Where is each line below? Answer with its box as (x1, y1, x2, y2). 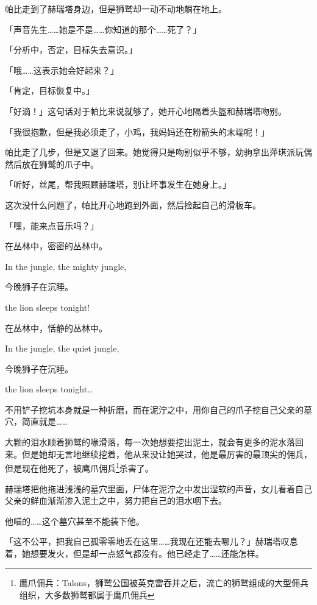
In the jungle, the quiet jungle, (5, 342, 119, 355)
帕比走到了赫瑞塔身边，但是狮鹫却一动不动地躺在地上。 (5, 2, 227, 15)
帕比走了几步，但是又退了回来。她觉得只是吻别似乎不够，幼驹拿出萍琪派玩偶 (5, 146, 312, 158)
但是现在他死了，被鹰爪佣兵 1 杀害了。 (5, 460, 154, 474)
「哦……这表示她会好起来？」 (5, 63, 119, 76)
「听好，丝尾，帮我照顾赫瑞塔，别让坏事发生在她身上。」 (5, 178, 231, 191)
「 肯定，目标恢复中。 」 (5, 84, 94, 97)
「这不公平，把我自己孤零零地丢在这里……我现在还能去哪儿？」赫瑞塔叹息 (5, 535, 298, 548)
